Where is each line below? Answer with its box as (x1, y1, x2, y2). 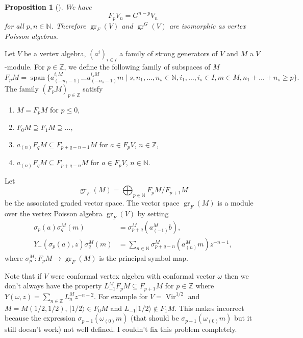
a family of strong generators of (119, 48, 218, 58)
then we (224, 270, 249, 281)
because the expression (5, 312, 75, 323)
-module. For (5, 61, 45, 72)
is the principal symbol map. (99, 252, 188, 263)
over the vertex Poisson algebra (5, 208, 103, 219)
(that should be (131, 312, 179, 323)
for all (5, 20, 24, 31)
